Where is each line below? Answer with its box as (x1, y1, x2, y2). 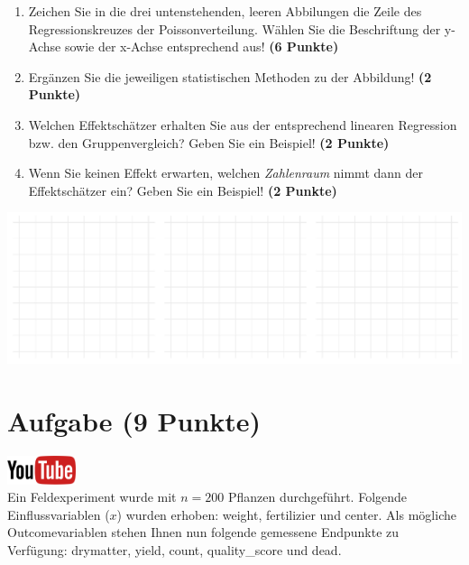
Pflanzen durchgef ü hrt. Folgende (227, 487, 408, 506)
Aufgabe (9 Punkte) (7, 402, 262, 439)
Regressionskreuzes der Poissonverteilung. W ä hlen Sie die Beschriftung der (28, 19, 441, 38)
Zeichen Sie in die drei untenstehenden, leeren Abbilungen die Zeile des (28, 2, 422, 20)
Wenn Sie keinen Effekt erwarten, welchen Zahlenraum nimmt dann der (28, 163, 423, 182)
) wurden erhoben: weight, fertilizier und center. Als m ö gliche (116, 505, 456, 523)
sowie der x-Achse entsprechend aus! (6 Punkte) (64, 37, 339, 56)
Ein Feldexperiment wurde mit (7, 487, 177, 506)
